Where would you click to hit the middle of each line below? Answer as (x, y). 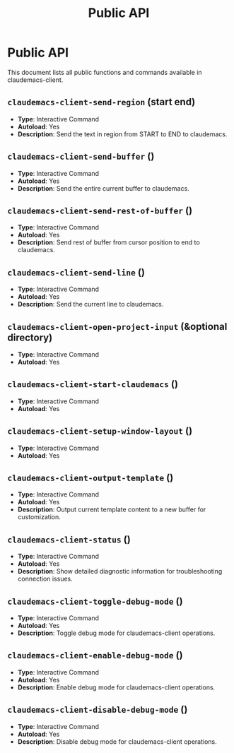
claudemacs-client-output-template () (90, 478)
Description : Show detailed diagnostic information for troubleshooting (120, 571)
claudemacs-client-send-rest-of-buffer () (100, 210)
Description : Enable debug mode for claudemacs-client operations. (116, 687)
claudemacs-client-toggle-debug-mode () (95, 601)
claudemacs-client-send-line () (76, 272)
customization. (39, 517)
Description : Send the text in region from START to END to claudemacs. (122, 134)
